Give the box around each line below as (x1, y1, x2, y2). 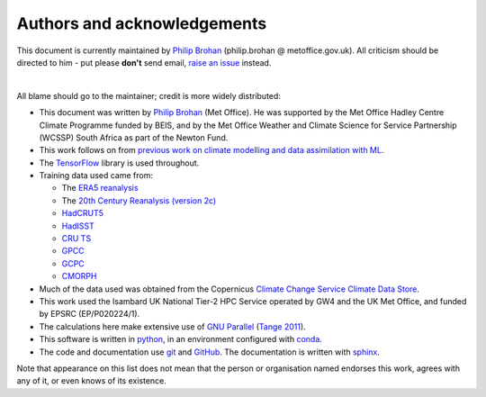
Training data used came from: (39, 170, 153, 181)
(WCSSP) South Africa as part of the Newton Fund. (39, 131, 229, 143)
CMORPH (61, 271, 97, 282)
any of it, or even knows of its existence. (16, 375, 166, 386)
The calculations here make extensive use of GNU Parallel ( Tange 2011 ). (39, 320, 306, 332)
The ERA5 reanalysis (61, 183, 139, 194)
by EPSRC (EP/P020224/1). (39, 309, 140, 320)
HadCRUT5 (61, 208, 103, 219)
